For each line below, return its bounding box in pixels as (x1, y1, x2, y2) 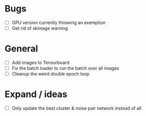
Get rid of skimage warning (11, 25, 68, 31)
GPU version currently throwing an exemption (11, 19, 106, 25)
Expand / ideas (4, 88, 68, 100)
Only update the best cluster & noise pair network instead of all (11, 105, 142, 111)
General (4, 43, 38, 54)
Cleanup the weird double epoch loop (11, 71, 90, 77)
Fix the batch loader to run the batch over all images (11, 65, 119, 71)
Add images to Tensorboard (11, 59, 70, 65)
